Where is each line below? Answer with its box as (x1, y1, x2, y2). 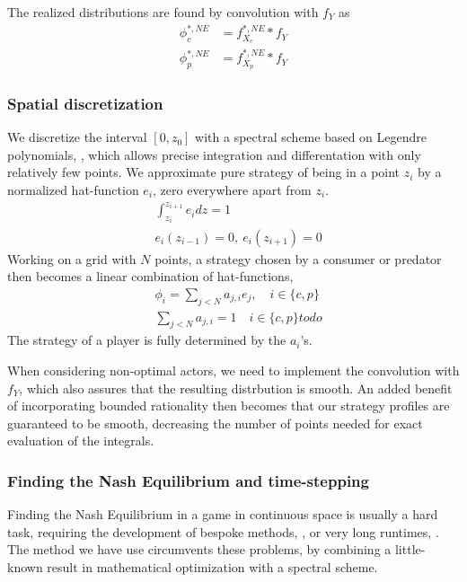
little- (394, 540, 426, 559)
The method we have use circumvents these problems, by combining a (7, 540, 392, 559)
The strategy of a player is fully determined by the (7, 331, 286, 349)
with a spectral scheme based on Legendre (195, 128, 427, 146)
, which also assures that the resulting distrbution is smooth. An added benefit (19, 378, 453, 397)
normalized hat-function (7, 180, 139, 198)
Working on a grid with (7, 249, 137, 268)
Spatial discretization (7, 92, 163, 114)
